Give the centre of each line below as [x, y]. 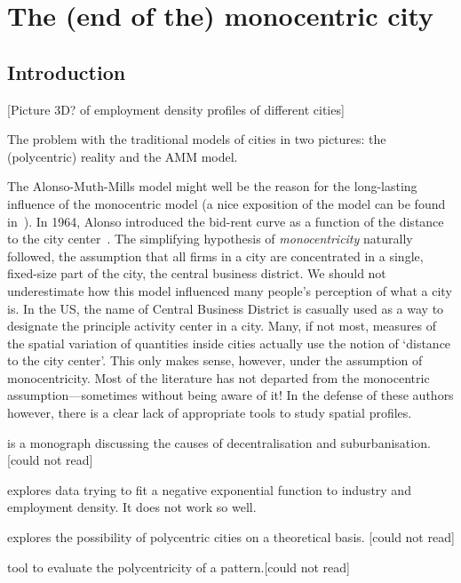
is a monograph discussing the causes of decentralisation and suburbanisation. [219, 442]
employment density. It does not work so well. [132, 507]
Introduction [67, 72]
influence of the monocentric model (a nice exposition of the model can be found [227, 203]
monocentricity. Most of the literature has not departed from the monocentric [219, 377]
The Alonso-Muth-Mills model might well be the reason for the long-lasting [212, 186]
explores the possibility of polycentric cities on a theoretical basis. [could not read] [231, 537]
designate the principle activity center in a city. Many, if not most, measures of [222, 326]
